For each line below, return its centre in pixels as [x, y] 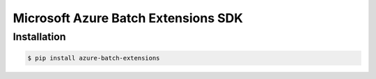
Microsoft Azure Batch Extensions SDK [128, 18]
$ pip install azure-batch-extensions [94, 58]
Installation [39, 37]
